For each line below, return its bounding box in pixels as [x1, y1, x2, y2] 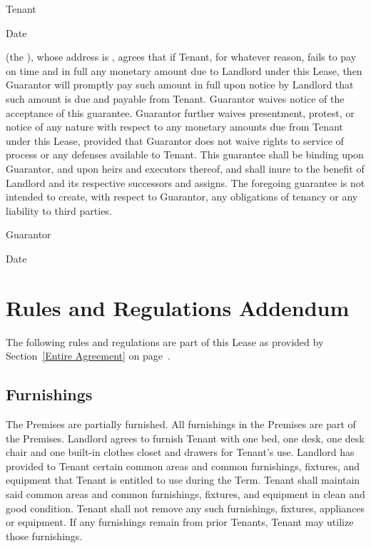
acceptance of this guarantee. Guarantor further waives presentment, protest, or [6, 105, 355, 120]
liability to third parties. [6, 203, 112, 218]
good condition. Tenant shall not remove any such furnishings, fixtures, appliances [6, 500, 365, 515]
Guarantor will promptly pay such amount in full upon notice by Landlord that [6, 77, 354, 92]
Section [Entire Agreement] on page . [6, 348, 171, 363]
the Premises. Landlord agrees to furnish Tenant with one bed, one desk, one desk [6, 430, 365, 445]
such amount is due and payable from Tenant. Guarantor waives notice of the [6, 91, 345, 106]
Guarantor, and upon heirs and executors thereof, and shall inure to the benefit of [6, 161, 365, 176]
